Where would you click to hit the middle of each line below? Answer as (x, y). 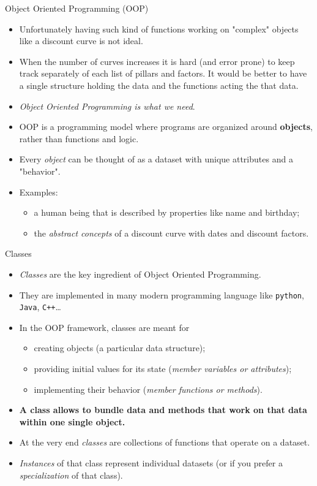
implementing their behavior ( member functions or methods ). (148, 389)
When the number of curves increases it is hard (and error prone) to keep (157, 61)
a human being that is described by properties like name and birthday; (167, 212)
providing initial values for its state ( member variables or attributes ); (163, 368)
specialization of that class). (71, 475)
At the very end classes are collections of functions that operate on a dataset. (165, 442)
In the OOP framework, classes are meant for (104, 327)
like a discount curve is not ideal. (81, 41)
